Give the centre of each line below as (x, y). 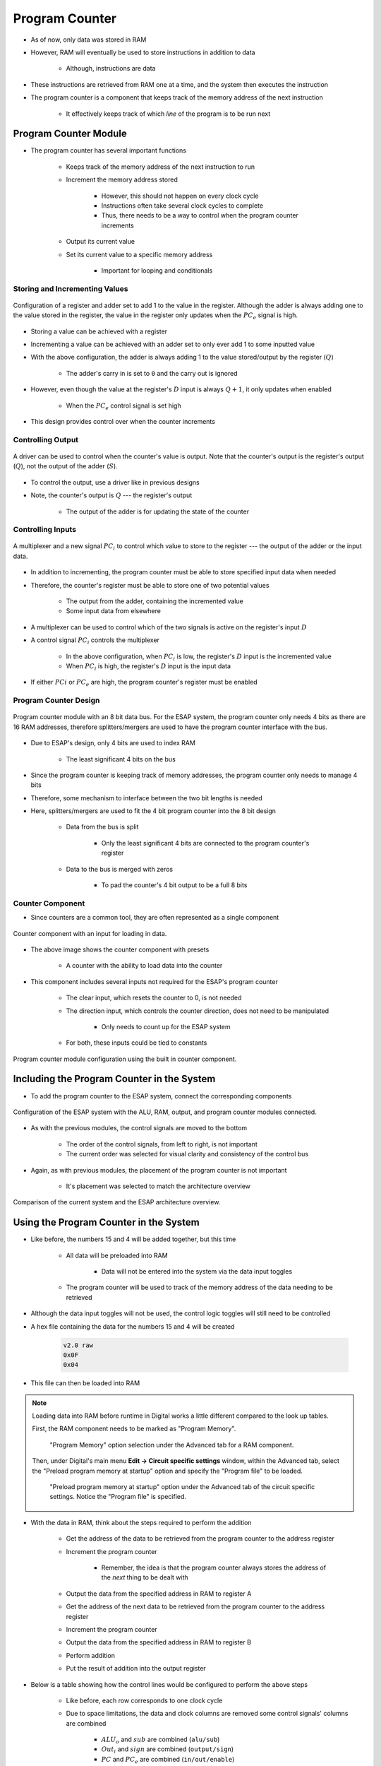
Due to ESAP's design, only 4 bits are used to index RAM (113, 743)
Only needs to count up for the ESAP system (166, 1026)
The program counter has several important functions (109, 150)
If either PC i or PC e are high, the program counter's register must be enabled (144, 683)
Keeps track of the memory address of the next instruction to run (161, 167)
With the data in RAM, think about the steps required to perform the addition (141, 1522)
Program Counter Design (56, 701)
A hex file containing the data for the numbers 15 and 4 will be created (133, 1326)
